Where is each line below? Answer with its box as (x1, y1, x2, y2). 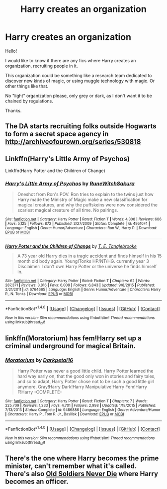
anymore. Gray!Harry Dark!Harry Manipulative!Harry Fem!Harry (17, 384, 148, 390)
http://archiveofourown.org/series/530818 (5, 138, 141, 146)
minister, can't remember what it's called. (5, 462, 137, 471)
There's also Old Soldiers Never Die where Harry (5, 470, 158, 478)
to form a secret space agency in (5, 130, 109, 138)
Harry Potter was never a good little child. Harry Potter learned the (17, 368, 154, 374)
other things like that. (5, 83, 49, 89)
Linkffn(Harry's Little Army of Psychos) (5, 154, 130, 163)
